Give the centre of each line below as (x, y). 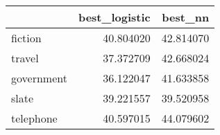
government (39, 78)
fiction (26, 38)
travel (25, 58)
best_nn (186, 17)
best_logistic (114, 17)
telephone (34, 118)
